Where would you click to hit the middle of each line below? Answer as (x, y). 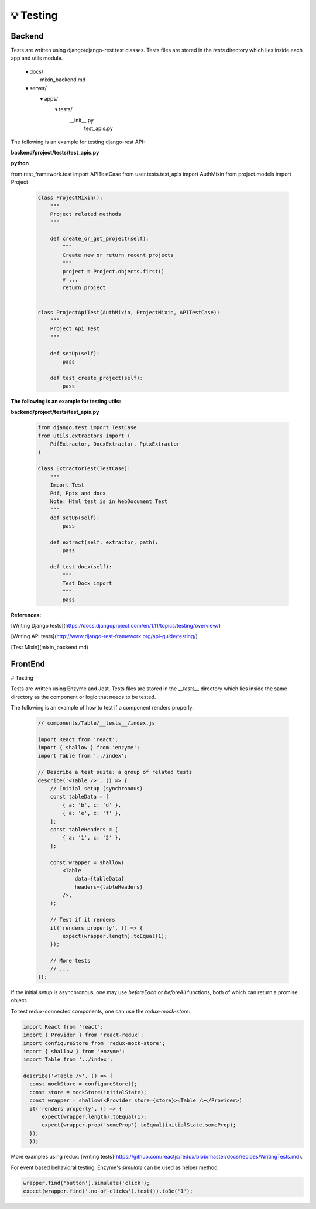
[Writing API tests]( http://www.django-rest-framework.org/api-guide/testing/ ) (104, 636)
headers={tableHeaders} (109, 887)
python (20, 163)
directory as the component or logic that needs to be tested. (83, 697)
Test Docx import (87, 583)
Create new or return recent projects (118, 255)
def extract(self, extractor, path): (104, 542)
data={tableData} (99, 879)
